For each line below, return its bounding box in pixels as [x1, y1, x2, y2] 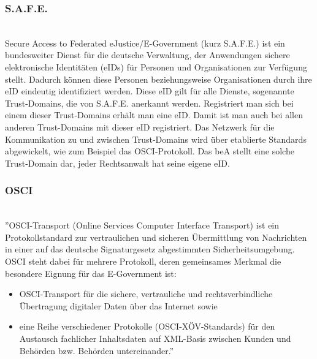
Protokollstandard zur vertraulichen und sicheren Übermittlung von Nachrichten [5, 230, 307, 243]
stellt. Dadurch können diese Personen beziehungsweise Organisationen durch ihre [5, 72, 312, 85]
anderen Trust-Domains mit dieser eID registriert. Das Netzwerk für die [5, 120, 275, 133]
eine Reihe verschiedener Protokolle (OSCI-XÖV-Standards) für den [19, 320, 275, 333]
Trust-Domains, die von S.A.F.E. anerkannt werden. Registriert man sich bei [5, 96, 294, 109]
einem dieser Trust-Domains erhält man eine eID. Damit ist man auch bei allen [5, 108, 303, 121]
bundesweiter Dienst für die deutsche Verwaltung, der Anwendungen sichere [5, 48, 290, 61]
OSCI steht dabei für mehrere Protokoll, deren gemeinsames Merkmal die [5, 254, 281, 267]
